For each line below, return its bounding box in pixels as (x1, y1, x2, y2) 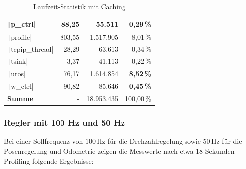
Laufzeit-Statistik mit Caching (33, 1, 125, 11)
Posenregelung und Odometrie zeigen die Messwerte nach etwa (4, 145, 194, 156)
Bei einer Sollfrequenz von (4, 136, 83, 146)
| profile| (7, 31, 32, 42)
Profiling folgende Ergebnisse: (4, 155, 94, 166)
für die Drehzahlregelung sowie (107, 136, 201, 146)
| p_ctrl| (7, 18, 36, 29)
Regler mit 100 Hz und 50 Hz (4, 116, 125, 129)
